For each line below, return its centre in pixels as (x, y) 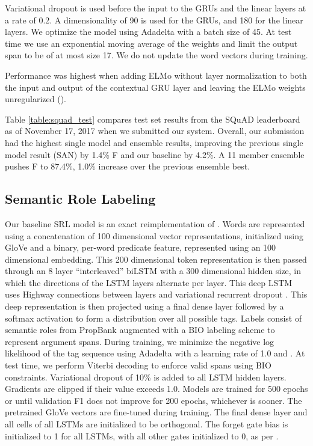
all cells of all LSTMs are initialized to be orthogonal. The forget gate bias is (147, 424)
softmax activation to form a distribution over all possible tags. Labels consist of (153, 318)
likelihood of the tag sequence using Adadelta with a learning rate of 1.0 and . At (155, 353)
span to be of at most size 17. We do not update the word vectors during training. (156, 55)
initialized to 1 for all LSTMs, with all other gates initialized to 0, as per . (142, 435)
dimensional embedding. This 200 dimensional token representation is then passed (156, 259)
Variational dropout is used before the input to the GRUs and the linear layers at (156, 8)
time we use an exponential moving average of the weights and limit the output (151, 43)
